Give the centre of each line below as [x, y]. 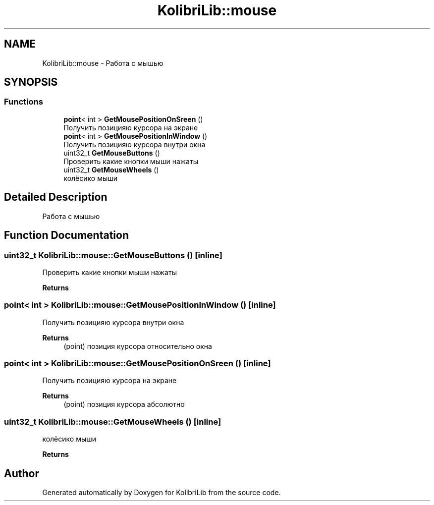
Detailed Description [56, 197]
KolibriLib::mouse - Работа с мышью [103, 63]
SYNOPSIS [31, 82]
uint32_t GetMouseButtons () [112, 153]
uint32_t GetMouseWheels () [111, 169]
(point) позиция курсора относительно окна [138, 346]
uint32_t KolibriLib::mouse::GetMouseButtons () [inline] [113, 255]
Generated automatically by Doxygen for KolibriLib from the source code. [162, 492]
